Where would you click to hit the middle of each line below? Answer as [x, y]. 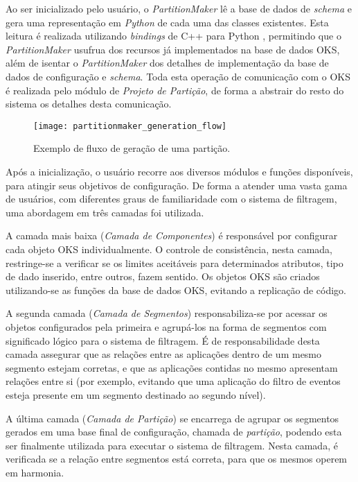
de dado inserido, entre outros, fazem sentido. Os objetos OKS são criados [163, 276]
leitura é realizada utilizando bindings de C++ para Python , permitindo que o [173, 36]
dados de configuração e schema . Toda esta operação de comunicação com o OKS [178, 76]
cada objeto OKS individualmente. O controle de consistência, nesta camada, [169, 249]
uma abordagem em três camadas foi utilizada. [105, 212]
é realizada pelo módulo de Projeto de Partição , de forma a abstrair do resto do [175, 90]
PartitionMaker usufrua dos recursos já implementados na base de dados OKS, [173, 49]
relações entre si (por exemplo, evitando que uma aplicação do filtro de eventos [173, 381]
